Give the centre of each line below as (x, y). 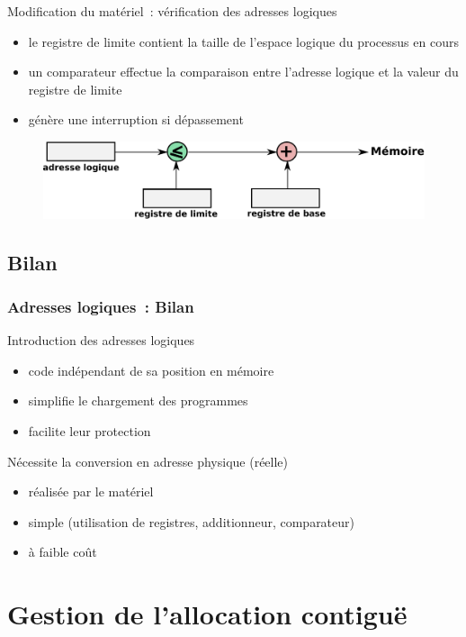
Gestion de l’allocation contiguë (207, 614)
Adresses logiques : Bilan (101, 306)
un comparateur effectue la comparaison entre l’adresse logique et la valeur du (243, 72)
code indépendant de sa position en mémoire (151, 370)
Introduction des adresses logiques (101, 340)
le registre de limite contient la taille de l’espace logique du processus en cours (243, 41)
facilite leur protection (90, 430)
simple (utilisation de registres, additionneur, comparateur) (192, 521)
